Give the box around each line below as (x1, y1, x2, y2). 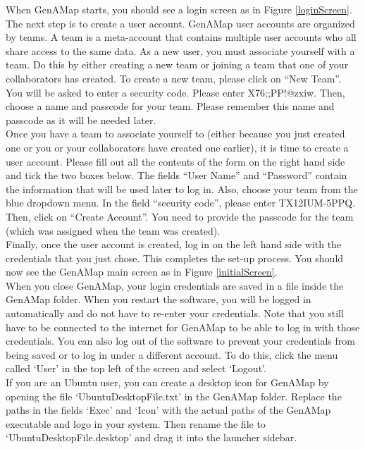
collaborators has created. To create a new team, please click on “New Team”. (6, 70, 341, 85)
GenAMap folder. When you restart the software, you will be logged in (6, 292, 311, 307)
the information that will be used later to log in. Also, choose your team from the (6, 181, 358, 196)
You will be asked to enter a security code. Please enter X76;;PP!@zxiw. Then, (6, 85, 345, 99)
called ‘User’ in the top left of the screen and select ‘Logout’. (6, 361, 266, 376)
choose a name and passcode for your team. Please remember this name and (6, 99, 335, 113)
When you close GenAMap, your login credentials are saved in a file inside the (6, 278, 344, 293)
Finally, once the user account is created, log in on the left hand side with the (6, 237, 342, 252)
